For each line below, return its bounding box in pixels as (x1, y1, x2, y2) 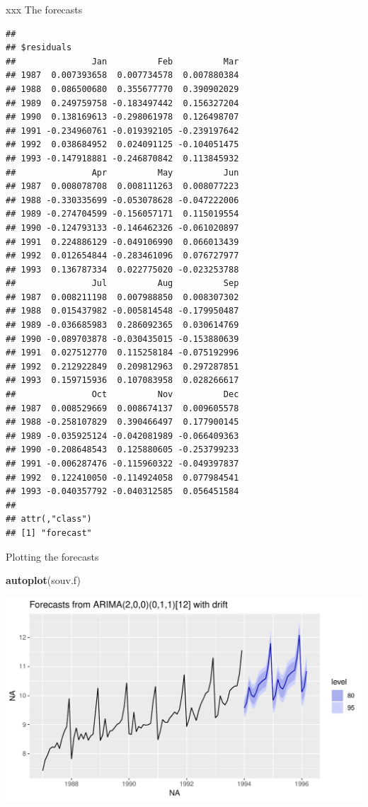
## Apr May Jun (6, 167, 239, 178)
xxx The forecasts (6, 2, 83, 16)
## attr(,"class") (6, 514, 92, 525)
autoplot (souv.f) (6, 573, 81, 588)
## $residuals (6, 42, 72, 53)
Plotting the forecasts (6, 549, 99, 563)
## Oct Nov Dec (6, 389, 239, 400)
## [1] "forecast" (6, 527, 92, 538)
